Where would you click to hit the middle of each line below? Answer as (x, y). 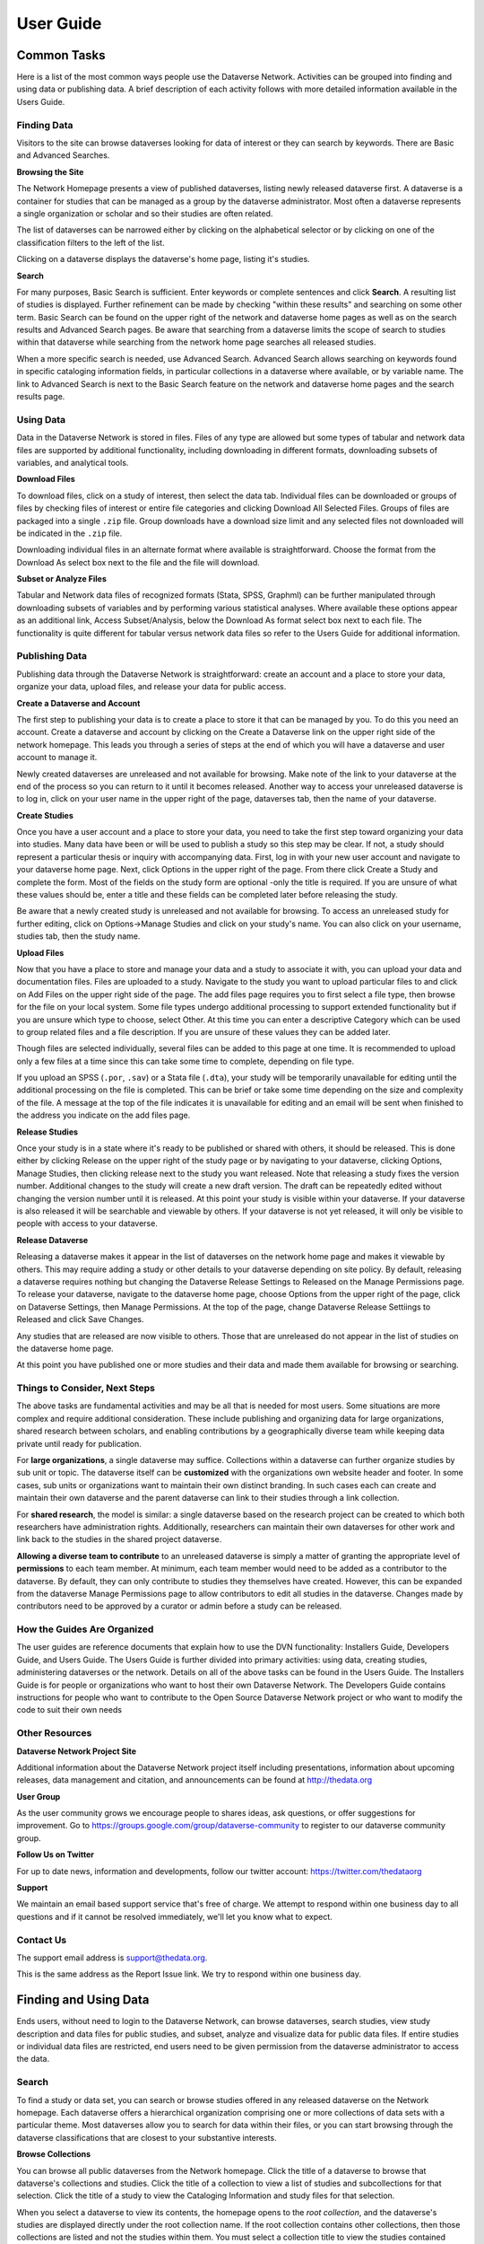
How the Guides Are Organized (85, 1629)
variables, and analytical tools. (73, 462)
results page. (41, 397)
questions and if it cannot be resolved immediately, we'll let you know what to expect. (175, 1916)
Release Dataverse (52, 1240)
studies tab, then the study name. (78, 936)
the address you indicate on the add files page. (104, 1115)
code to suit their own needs (69, 1710)
